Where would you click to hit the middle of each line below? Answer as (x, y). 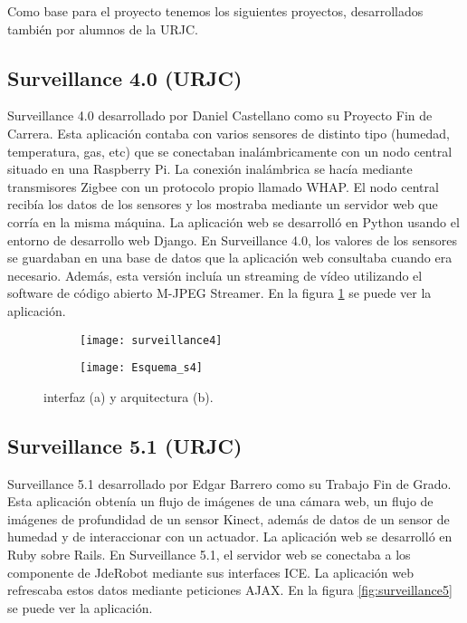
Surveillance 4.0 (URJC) (125, 77)
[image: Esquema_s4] (142, 368)
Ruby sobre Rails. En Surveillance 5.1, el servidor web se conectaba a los (209, 554)
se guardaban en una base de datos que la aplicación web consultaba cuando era (230, 258)
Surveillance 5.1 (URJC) (125, 445)
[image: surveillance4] (151, 340)
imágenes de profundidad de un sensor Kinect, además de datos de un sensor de (229, 518)
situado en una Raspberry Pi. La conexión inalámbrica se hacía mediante (210, 169)
